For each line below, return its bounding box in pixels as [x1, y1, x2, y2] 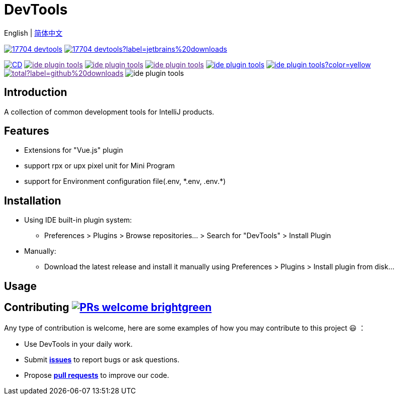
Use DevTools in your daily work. [24, 339, 133, 348]
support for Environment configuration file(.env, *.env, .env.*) [24, 177, 226, 186]
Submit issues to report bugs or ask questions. [24, 355, 179, 364]
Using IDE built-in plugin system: [24, 216, 132, 225]
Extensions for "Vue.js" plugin [24, 146, 123, 155]
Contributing [4, 301, 69, 314]
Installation [4, 194, 61, 207]
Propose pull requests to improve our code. [24, 370, 169, 379]
